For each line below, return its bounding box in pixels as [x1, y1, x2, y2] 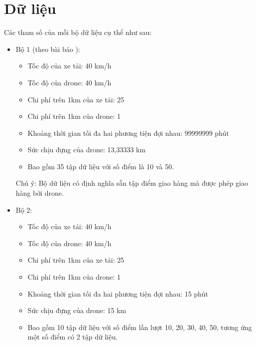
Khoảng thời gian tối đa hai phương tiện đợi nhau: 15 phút [27, 288, 208, 299]
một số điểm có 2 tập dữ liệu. [27, 332, 118, 342]
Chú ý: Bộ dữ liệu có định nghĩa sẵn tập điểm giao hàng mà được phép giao [15, 178, 248, 188]
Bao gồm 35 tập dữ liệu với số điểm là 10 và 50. [27, 161, 174, 171]
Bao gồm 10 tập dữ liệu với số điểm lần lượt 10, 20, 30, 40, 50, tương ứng [27, 322, 252, 332]
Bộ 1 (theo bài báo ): [15, 43, 80, 54]
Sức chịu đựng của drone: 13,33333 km [27, 144, 146, 155]
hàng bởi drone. [15, 188, 64, 198]
